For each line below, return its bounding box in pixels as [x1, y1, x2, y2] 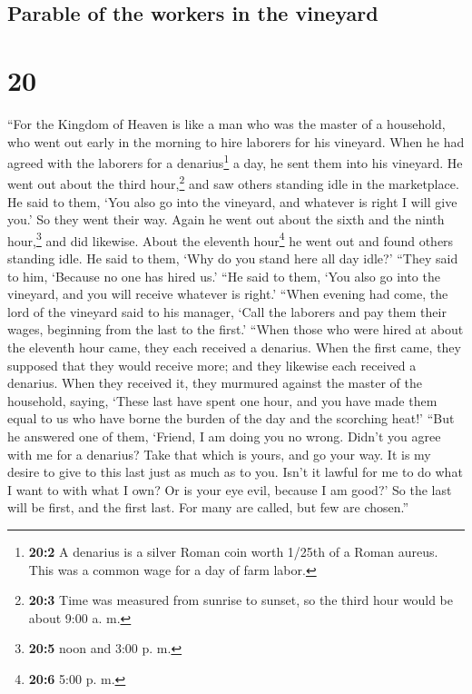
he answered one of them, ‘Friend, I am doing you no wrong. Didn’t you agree [7, 426, 441, 445]
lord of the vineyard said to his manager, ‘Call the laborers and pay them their [7, 302, 447, 321]
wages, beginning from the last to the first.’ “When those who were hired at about [7, 320, 464, 339]
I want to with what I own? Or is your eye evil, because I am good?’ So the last [7, 480, 452, 499]
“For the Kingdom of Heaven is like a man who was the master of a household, [7, 114, 446, 133]
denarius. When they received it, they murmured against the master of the [7, 373, 422, 392]
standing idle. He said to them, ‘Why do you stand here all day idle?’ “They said [7, 249, 458, 268]
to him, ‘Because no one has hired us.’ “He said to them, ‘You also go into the [7, 266, 440, 285]
